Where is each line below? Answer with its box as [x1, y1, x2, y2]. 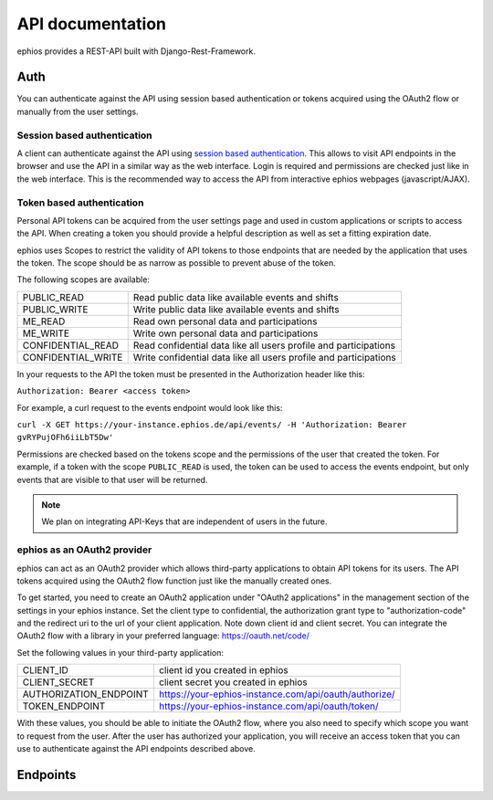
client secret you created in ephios [158, 676, 308, 689]
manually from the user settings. [16, 106, 139, 117]
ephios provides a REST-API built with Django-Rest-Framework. [16, 46, 256, 57]
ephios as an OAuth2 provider [16, 543, 152, 556]
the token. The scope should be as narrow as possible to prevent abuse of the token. [16, 258, 337, 268]
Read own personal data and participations [132, 315, 318, 328]
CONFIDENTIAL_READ [22, 339, 119, 352]
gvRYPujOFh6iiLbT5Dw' [16, 432, 114, 443]
